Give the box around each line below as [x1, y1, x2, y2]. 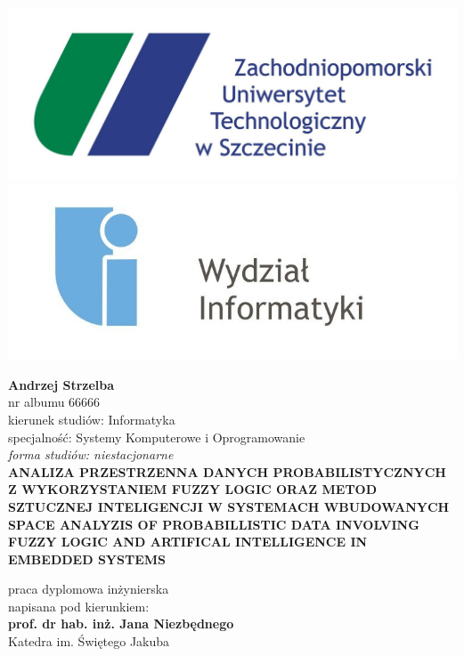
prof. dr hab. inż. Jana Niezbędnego [8, 614, 234, 633]
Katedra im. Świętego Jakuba [8, 632, 170, 651]
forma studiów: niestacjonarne [8, 445, 174, 464]
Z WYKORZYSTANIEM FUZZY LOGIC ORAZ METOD [8, 480, 378, 498]
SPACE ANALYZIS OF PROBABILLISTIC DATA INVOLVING [8, 514, 419, 533]
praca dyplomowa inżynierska [8, 579, 169, 598]
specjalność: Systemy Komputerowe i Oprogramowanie [8, 427, 305, 446]
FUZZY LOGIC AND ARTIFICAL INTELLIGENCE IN [8, 532, 368, 551]
